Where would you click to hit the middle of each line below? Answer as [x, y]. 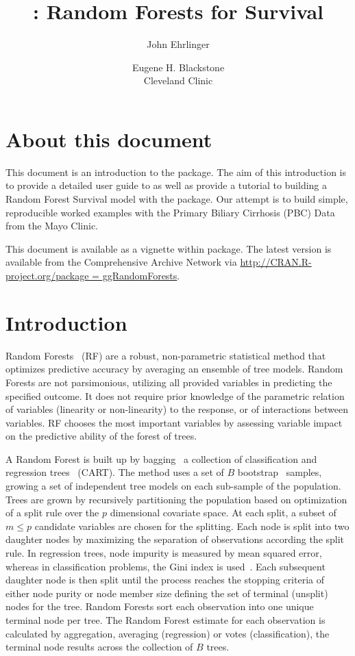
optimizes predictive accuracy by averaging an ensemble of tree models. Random [174, 369]
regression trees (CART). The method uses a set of [115, 472]
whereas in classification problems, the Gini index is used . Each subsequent [166, 566]
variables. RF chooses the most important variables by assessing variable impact [174, 422]
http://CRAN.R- [276, 262]
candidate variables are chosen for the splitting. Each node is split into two [192, 526]
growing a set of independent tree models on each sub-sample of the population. [173, 486]
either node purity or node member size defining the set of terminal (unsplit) [167, 593]
